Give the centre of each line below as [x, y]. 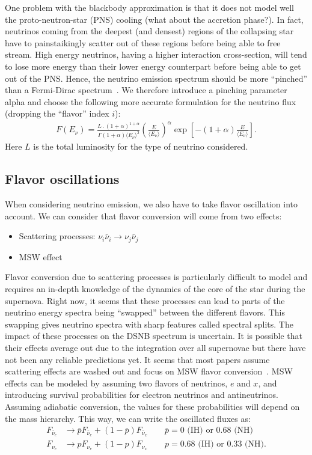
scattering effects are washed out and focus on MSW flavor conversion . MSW [149, 371]
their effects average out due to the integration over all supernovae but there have [155, 347]
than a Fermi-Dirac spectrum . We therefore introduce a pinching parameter [146, 90]
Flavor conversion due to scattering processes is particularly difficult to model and [156, 277]
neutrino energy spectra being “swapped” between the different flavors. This [145, 312]
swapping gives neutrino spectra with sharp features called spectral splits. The [149, 324]
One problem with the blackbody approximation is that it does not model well [149, 7]
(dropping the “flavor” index [57, 113]
